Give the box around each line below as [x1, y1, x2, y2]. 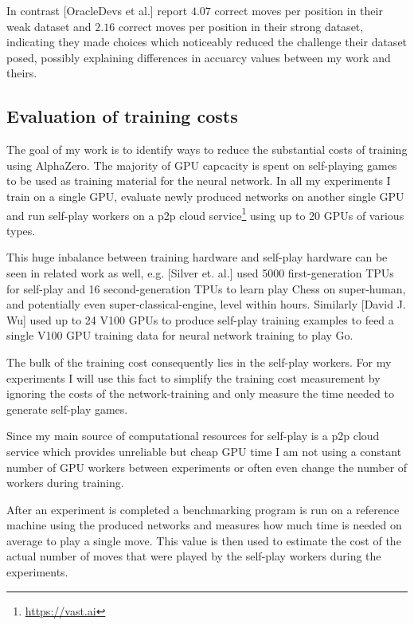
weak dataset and [6, 18, 92, 34]
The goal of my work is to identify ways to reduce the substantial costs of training [6, 141, 408, 158]
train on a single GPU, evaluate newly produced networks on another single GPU [6, 187, 404, 204]
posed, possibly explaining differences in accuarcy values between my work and [6, 49, 391, 65]
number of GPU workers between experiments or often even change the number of [6, 458, 408, 475]
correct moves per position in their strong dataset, [118, 18, 364, 34]
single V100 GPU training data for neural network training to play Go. [6, 327, 353, 344]
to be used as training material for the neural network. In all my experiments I [6, 172, 391, 189]
